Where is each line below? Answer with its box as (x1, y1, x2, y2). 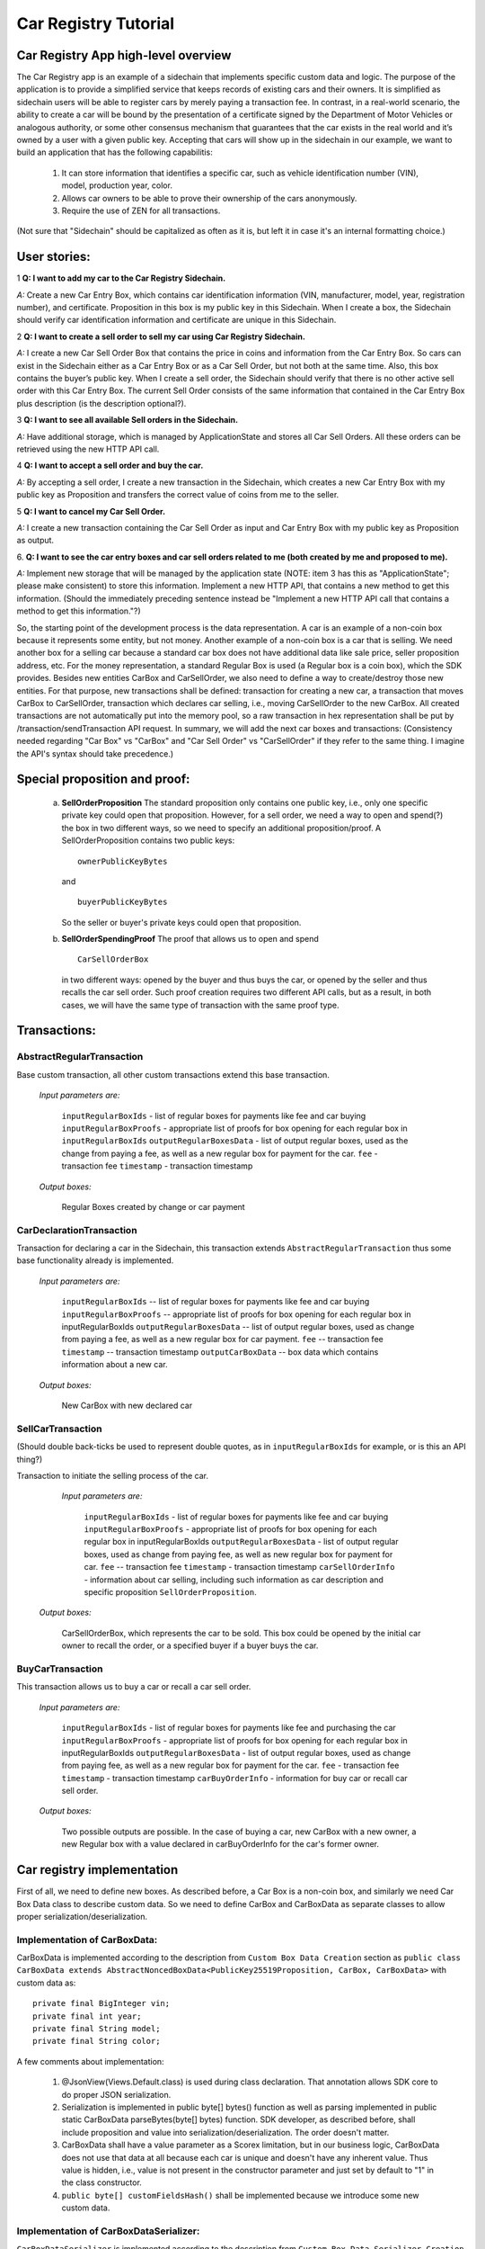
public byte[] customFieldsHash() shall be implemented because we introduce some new (61, 2190, 419, 2200)
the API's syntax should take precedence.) (16, 748, 174, 759)
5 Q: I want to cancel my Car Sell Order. (16, 506, 166, 516)
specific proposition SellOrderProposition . (84, 1587, 257, 1598)
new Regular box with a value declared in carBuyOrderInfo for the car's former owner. (61, 1839, 380, 1850)
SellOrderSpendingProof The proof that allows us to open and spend (61, 934, 319, 945)
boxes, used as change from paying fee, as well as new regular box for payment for (84, 1548, 393, 1560)
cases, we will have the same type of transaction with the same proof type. (61, 999, 339, 1010)
